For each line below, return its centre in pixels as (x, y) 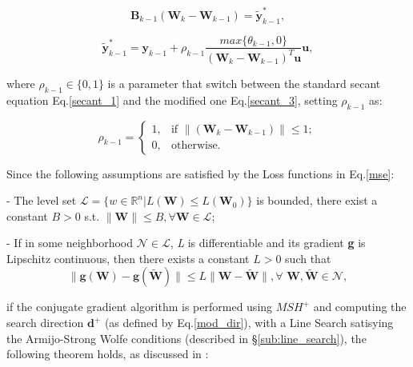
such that (308, 258)
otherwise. (196, 146)
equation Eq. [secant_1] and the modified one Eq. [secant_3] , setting (172, 100)
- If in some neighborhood (70, 243)
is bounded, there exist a (317, 200)
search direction (45, 323)
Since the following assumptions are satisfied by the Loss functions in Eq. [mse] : (200, 173)
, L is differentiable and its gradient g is (268, 243)
